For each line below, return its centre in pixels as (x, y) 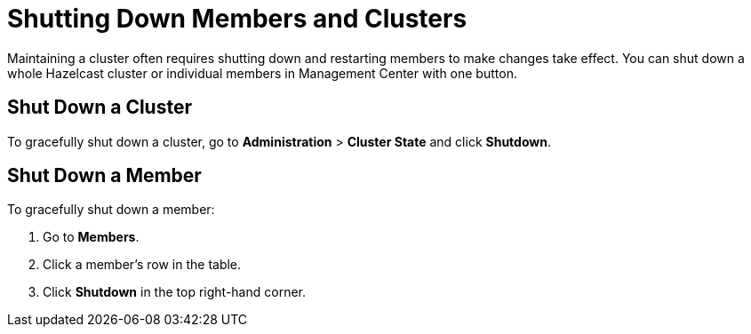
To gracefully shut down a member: (111, 210)
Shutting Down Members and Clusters (237, 19)
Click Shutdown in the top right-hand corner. (174, 292)
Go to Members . (91, 237)
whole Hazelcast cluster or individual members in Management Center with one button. (262, 73)
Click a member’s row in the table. (142, 265)
